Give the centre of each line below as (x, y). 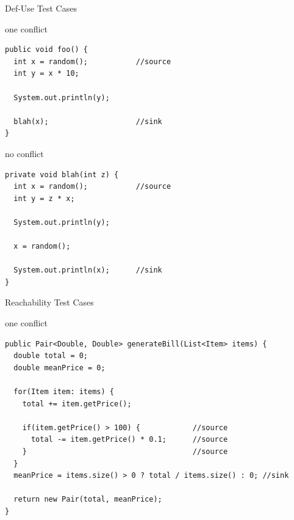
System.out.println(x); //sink (88, 270)
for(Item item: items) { (64, 392)
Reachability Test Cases (49, 302)
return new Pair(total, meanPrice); (88, 500)
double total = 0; (51, 356)
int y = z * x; (44, 198)
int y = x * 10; (46, 74)
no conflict (24, 153)
